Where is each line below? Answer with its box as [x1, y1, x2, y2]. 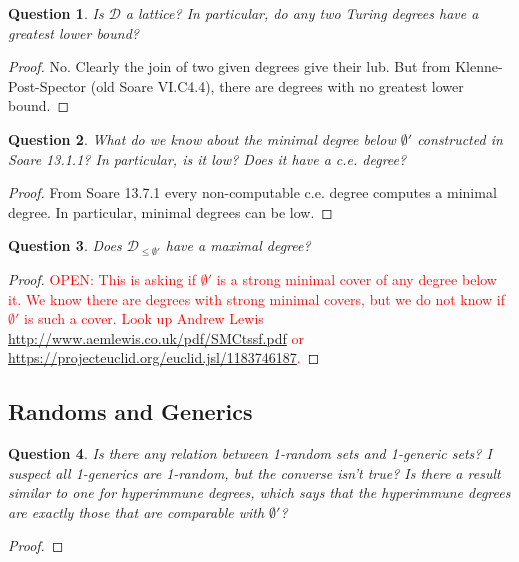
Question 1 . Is [8, 3, 104, 23]
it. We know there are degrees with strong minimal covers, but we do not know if [8, 288, 505, 309]
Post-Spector [8, 75, 87, 96]
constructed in [417, 128, 503, 149]
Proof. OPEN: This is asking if [8, 268, 197, 289]
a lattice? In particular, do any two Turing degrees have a [125, 3, 479, 23]
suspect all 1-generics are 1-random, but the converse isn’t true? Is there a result [8, 462, 501, 483]
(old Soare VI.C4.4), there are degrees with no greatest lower [90, 75, 464, 96]
